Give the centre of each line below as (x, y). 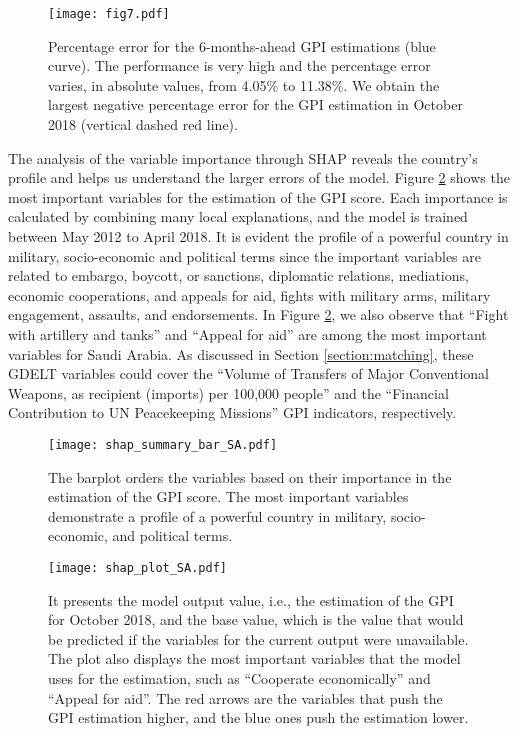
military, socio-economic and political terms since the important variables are (244, 255)
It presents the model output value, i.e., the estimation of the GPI (251, 599)
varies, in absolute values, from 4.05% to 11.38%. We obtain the (244, 84)
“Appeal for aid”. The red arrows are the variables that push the (245, 697)
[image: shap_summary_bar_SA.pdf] (163, 444)
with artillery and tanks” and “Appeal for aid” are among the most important (247, 333)
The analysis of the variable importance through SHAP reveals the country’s (243, 157)
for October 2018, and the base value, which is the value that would (256, 619)
